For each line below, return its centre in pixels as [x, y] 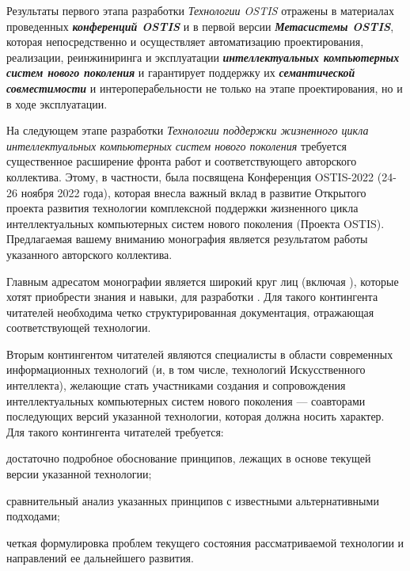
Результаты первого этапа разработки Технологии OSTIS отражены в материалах [200, 10]
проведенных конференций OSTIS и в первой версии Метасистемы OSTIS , [200, 26]
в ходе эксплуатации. [57, 103]
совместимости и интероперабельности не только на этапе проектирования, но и [205, 88]
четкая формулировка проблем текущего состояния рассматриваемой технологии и [205, 542]
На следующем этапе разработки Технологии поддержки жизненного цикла [188, 130]
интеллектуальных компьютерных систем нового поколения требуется [177, 145]
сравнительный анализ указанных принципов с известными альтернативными [193, 500]
